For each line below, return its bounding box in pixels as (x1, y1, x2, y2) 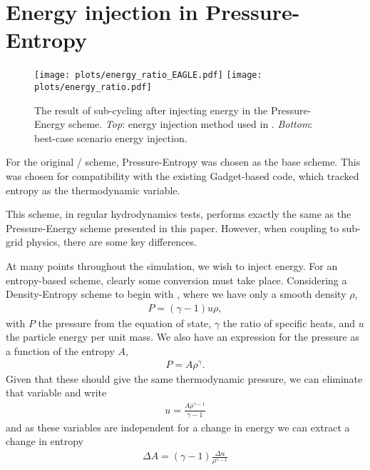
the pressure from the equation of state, (38, 315, 212, 330)
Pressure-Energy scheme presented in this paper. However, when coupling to (6, 220, 339, 235)
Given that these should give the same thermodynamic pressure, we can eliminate (6, 371, 363, 386)
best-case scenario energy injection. (34, 130, 187, 145)
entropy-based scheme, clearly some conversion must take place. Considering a (6, 272, 347, 287)
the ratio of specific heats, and (222, 315, 356, 330)
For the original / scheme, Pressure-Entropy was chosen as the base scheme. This (6, 154, 361, 169)
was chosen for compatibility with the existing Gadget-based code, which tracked (6, 169, 359, 183)
